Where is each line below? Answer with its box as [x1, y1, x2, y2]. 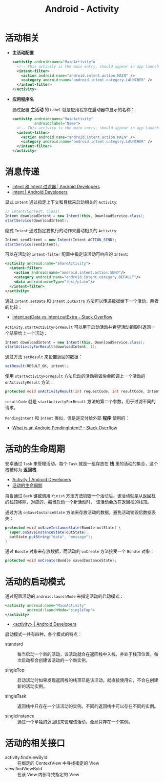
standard [5, 641, 23, 647]
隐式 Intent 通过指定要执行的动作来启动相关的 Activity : [5, 227, 118, 233]
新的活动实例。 [17, 683, 47, 689]
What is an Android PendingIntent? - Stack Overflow [12, 425, 118, 431]
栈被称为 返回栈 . [5, 466, 38, 472]
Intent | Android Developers [12, 189, 68, 195]
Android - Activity [44, 3, 120, 15]
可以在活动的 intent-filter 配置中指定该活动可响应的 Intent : [5, 251, 128, 257]
